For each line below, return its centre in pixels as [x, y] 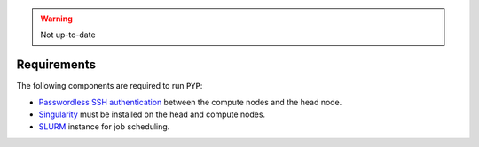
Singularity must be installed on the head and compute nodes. [152, 114]
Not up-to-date [68, 35]
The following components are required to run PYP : [110, 86]
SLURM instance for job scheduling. [104, 127]
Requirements [56, 65]
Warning [56, 19]
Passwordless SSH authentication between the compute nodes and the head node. [190, 102]
